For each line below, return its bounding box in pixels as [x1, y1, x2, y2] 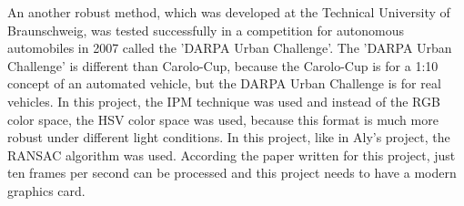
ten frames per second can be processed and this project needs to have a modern [7, 163, 457, 182]
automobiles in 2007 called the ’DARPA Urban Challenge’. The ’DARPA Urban [7, 38, 452, 57]
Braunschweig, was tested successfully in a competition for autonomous [7, 20, 404, 39]
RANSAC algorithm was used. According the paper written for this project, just [7, 145, 456, 164]
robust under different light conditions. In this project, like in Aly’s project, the [7, 128, 450, 147]
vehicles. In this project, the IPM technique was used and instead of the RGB [7, 91, 440, 110]
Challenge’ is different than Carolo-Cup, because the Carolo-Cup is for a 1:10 [7, 56, 439, 75]
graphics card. [7, 180, 86, 200]
